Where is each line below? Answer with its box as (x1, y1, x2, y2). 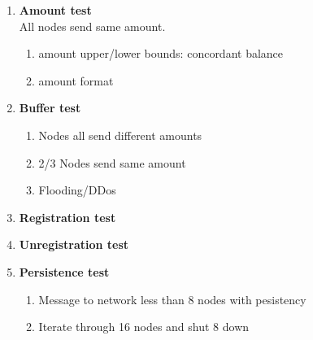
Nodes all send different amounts (38, 126, 202, 143)
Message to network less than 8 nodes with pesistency (38, 290, 306, 307)
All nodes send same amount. (19, 17, 166, 34)
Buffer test (19, 99, 81, 116)
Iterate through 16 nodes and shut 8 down (38, 318, 250, 335)
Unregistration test (19, 236, 129, 253)
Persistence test (19, 263, 110, 280)
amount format (38, 72, 114, 89)
